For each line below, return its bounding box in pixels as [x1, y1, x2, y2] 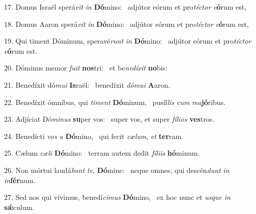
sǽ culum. [4, 201, 35, 212]
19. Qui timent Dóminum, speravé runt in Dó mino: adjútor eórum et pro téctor [4, 35, 251, 46]
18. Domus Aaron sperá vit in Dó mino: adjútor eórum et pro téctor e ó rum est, [4, 18, 249, 29]
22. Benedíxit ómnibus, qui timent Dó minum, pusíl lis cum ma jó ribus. [4, 96, 226, 107]
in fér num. [4, 174, 36, 185]
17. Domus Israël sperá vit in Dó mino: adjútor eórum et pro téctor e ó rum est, [4, 2, 247, 12]
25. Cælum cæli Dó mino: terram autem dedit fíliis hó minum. [4, 148, 200, 158]
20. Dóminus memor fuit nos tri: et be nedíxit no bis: [4, 62, 168, 73]
